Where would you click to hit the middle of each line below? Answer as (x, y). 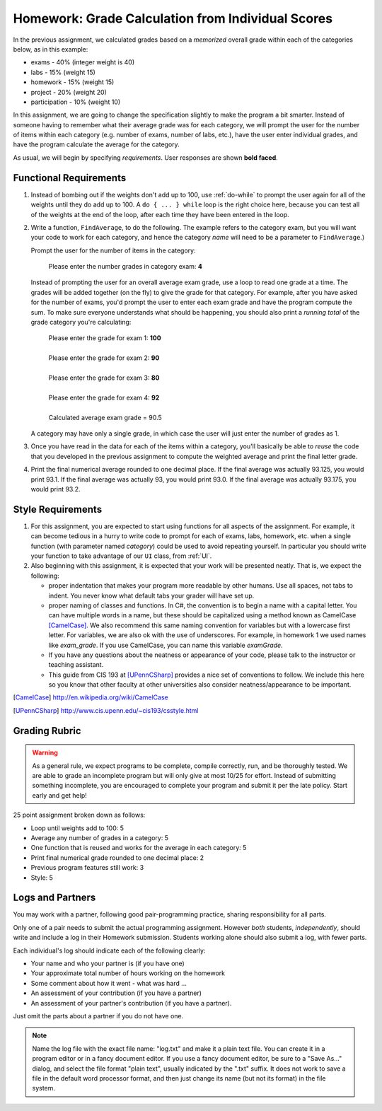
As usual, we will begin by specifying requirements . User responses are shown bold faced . (146, 157)
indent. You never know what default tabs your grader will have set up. (151, 595)
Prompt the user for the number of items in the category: (113, 250)
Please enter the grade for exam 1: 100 (105, 338)
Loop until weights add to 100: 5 (77, 828)
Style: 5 (42, 878)
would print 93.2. (56, 489)
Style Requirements (58, 509)
